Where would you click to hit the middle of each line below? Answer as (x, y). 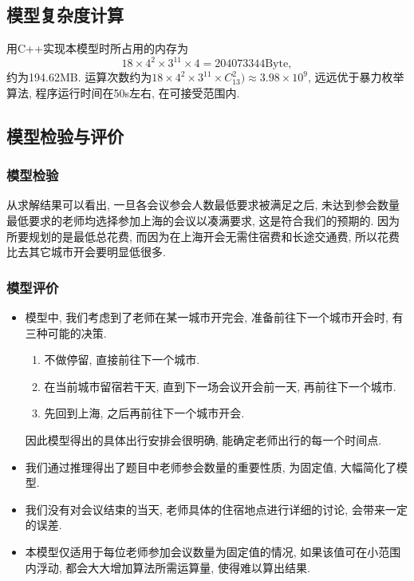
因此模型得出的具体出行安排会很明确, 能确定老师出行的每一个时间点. (203, 440)
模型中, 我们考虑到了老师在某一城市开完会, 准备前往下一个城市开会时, (207, 317)
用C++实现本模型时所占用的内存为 (97, 48)
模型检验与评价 (65, 135)
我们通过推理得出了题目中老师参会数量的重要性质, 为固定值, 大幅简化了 (211, 466)
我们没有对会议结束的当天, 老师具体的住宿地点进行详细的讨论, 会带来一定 (216, 509)
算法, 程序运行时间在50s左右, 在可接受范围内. (123, 92)
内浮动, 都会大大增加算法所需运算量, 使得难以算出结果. (168, 567)
